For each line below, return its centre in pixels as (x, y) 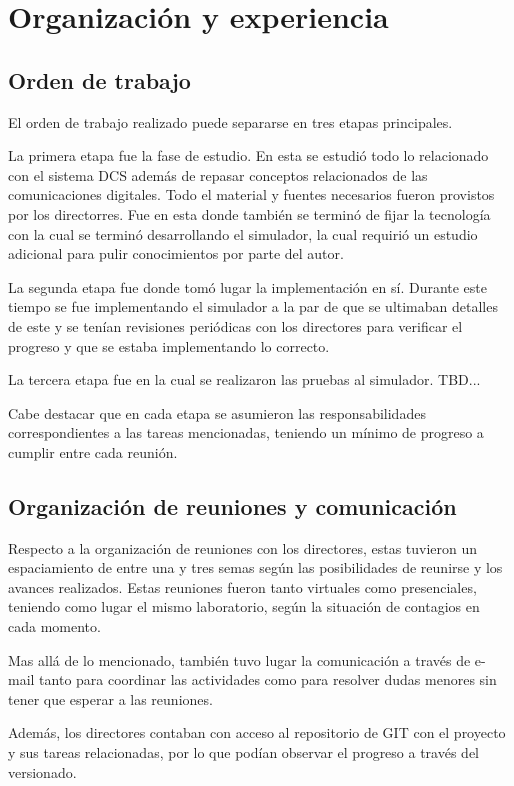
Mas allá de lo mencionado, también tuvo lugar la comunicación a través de (239, 659)
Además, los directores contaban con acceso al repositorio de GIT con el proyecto (257, 732)
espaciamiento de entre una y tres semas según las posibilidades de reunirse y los (255, 567)
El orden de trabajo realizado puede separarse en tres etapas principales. (230, 121)
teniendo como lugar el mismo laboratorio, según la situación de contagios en (244, 606)
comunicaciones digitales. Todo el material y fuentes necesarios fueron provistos (251, 194)
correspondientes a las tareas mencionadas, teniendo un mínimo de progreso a (246, 432)
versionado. (42, 771)
